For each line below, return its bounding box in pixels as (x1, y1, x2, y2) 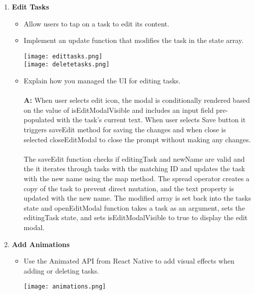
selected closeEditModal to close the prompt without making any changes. (23, 134, 251, 144)
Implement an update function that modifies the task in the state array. (23, 35, 244, 45)
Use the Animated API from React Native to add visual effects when (23, 256, 235, 266)
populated (23, 114, 54, 125)
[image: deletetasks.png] (23, 61, 110, 68)
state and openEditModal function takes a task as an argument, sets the (23, 202, 245, 213)
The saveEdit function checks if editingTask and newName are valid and (23, 153, 245, 164)
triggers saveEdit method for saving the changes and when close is (23, 124, 226, 135)
